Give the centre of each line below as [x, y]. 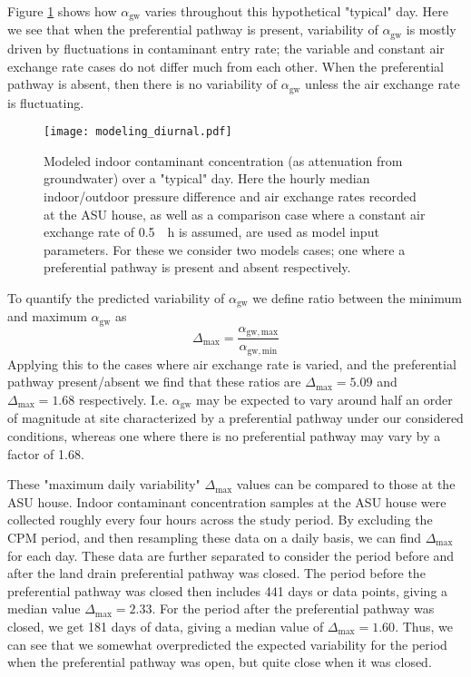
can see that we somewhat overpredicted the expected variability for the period [227, 644]
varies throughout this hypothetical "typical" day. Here [296, 11]
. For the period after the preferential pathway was [293, 608]
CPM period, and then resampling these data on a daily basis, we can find [214, 537]
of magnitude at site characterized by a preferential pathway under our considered [235, 418]
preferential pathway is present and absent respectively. [197, 267]
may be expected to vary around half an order [324, 399]
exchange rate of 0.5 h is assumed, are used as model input [211, 232]
